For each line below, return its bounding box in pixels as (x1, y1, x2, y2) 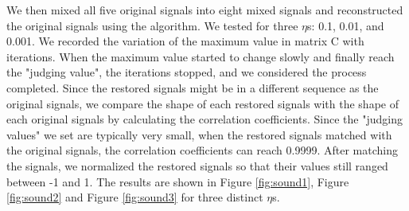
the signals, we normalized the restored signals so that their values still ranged (6, 157, 388, 174)
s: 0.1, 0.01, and (307, 17, 384, 33)
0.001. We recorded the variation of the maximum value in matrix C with (6, 33, 364, 49)
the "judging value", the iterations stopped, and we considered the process (6, 64, 367, 80)
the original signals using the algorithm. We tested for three (6, 17, 298, 33)
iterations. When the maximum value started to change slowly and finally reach (6, 48, 395, 64)
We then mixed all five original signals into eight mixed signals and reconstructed (6, 2, 403, 18)
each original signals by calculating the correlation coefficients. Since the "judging (6, 111, 403, 127)
